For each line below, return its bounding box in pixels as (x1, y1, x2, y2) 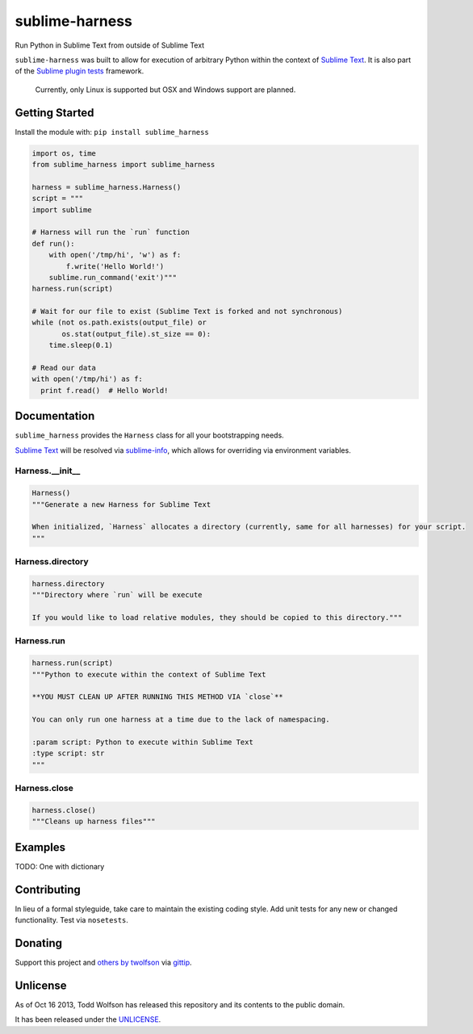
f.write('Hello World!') (65, 262, 165, 270)
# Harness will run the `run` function (31, 228, 190, 237)
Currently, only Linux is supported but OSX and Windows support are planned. (35, 85, 296, 94)
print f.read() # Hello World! (40, 386, 169, 395)
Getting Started (15, 106, 94, 119)
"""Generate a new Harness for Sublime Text (31, 500, 211, 509)
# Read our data (31, 363, 97, 373)
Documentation (15, 409, 95, 423)
